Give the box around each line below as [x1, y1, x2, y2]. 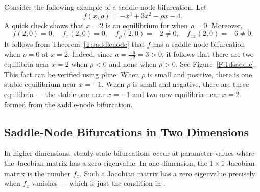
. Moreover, [207, 19, 243, 30]
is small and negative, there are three [132, 79, 249, 89]
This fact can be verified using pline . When [4, 68, 139, 79]
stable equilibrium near [4, 79, 77, 89]
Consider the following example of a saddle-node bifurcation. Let [4, 2, 207, 12]
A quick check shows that [4, 19, 84, 30]
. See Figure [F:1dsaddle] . [175, 59, 256, 69]
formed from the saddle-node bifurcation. [4, 99, 133, 109]
